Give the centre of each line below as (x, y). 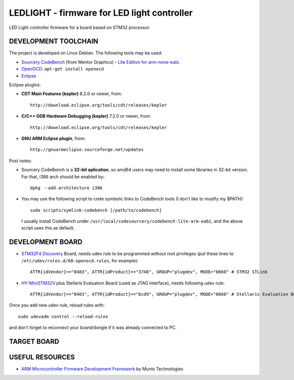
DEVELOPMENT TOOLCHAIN (54, 41)
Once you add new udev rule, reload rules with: (57, 305)
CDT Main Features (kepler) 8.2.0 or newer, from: (72, 94)
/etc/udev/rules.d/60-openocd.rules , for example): (80, 260)
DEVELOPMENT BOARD (46, 242)
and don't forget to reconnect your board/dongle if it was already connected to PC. (93, 328)
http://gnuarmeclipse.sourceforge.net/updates (87, 150)
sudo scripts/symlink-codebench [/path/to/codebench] (96, 210)
